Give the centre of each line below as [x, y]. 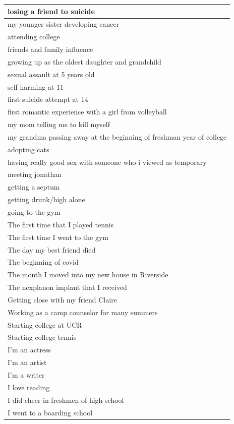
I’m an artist [27, 362]
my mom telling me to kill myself [59, 124]
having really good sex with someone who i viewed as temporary [107, 162]
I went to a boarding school [50, 412]
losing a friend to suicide [51, 11]
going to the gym [34, 212]
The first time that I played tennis [61, 224]
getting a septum [34, 187]
